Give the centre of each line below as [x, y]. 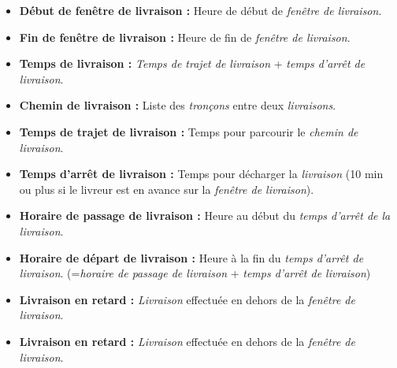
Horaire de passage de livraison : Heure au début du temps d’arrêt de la [205, 216]
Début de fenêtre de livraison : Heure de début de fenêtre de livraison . [200, 10]
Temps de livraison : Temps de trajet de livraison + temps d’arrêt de [192, 63]
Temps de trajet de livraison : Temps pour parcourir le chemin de [189, 131]
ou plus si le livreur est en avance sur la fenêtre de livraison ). [167, 189]
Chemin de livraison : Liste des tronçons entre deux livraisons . [178, 105]
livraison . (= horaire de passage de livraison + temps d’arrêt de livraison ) [195, 273]
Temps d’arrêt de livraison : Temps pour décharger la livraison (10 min [201, 174]
